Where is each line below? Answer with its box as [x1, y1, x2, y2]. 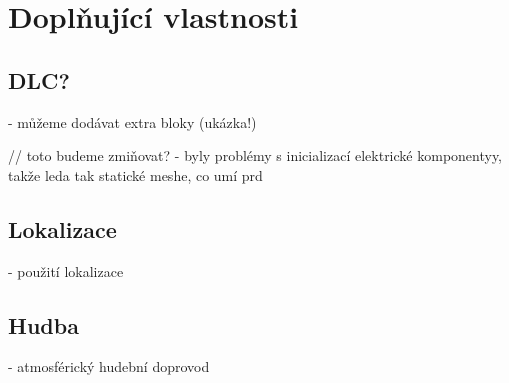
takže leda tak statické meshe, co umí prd [8, 164, 263, 185]
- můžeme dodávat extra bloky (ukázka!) [8, 111, 257, 132]
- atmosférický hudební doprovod [8, 356, 210, 377]
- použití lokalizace [8, 260, 124, 281]
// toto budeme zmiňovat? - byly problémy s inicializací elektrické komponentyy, [8, 145, 503, 166]
